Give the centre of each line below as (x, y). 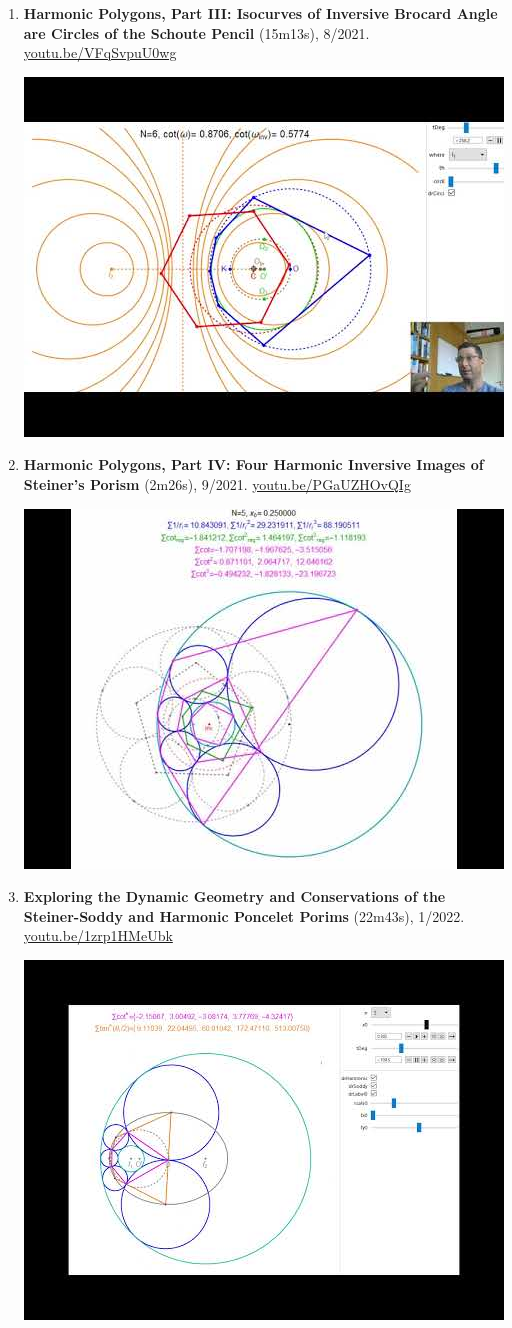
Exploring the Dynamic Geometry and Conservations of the (234, 896)
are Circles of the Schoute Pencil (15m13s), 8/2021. (196, 32)
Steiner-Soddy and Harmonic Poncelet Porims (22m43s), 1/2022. (244, 915)
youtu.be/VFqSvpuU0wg (100, 52)
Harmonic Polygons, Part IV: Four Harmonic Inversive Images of (253, 464)
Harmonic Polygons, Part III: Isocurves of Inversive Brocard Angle (260, 13)
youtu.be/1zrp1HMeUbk (98, 935)
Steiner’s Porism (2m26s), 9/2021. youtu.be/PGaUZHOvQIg (217, 483)
